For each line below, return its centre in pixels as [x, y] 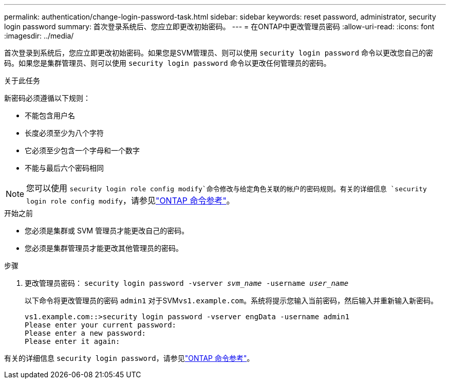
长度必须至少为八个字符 [64, 133]
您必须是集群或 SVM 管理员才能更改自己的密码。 [107, 231]
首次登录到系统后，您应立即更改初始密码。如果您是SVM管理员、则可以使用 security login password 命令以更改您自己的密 [219, 53]
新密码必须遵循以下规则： [47, 98]
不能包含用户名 [50, 115]
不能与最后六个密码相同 [64, 168]
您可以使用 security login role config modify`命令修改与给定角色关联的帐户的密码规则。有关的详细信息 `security [227, 188]
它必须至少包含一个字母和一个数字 [82, 150]
